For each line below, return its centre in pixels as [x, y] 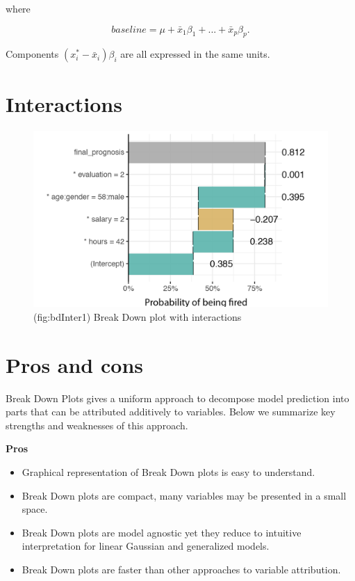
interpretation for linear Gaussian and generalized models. [146, 546]
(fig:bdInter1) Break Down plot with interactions [138, 316]
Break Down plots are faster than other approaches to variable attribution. [181, 569]
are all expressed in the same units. [195, 54]
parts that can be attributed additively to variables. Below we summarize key [171, 412]
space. [35, 509]
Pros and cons [74, 364]
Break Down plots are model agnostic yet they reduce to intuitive [162, 532]
